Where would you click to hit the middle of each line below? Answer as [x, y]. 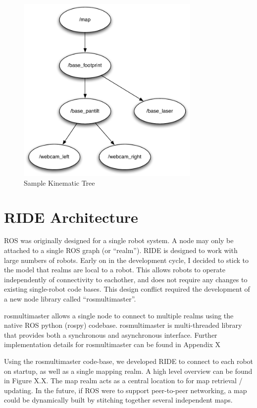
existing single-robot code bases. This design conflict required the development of [127, 289]
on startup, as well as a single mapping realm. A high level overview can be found [128, 371]
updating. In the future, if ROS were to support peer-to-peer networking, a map [126, 390]
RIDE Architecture [71, 217]
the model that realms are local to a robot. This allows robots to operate [115, 270]
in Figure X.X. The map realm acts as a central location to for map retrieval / [123, 381]
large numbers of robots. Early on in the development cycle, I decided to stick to [127, 260]
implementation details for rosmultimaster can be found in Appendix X [112, 344]
